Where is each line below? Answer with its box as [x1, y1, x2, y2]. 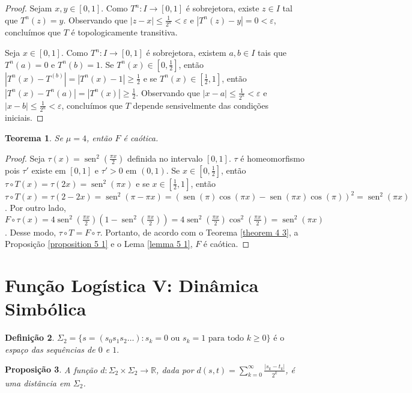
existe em [31, 163, 66, 176]
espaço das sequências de [5, 343, 95, 355]
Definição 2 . [5, 331, 55, 344]
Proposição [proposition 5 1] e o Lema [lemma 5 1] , [5, 237, 193, 250]
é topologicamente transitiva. [71, 26, 178, 38]
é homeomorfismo [240, 151, 304, 164]
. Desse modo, [5, 225, 56, 238]
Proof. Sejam [5, 2, 52, 14]
